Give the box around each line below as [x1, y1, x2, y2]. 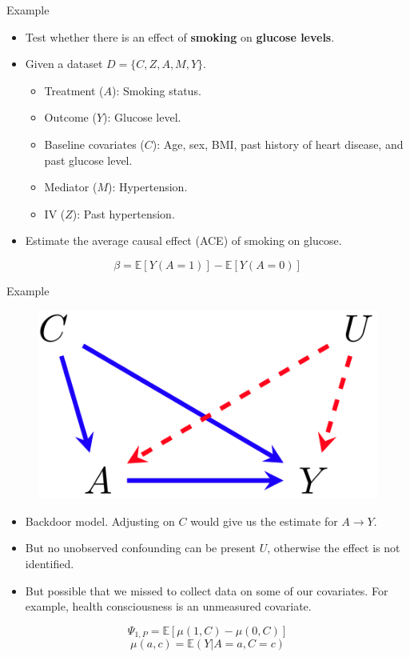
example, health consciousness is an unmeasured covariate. [25, 598, 312, 615]
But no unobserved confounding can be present [25, 539, 257, 556]
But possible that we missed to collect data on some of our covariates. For [25, 582, 388, 599]
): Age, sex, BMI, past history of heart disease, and [152, 135, 404, 152]
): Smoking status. [112, 82, 201, 98]
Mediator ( [44, 178, 98, 195]
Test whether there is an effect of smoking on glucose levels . [25, 28, 335, 45]
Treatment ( [44, 82, 104, 98]
